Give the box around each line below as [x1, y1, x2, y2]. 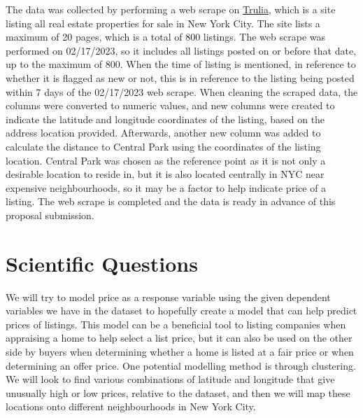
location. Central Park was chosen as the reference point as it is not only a [6, 153, 326, 167]
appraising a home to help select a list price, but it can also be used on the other [6, 330, 353, 345]
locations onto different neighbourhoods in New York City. [6, 399, 256, 414]
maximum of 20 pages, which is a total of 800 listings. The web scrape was [6, 29, 325, 44]
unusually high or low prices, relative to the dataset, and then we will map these [6, 385, 350, 400]
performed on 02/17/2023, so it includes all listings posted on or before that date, [6, 43, 357, 57]
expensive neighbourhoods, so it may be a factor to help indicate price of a [6, 180, 327, 195]
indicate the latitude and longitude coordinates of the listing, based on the [6, 111, 325, 126]
